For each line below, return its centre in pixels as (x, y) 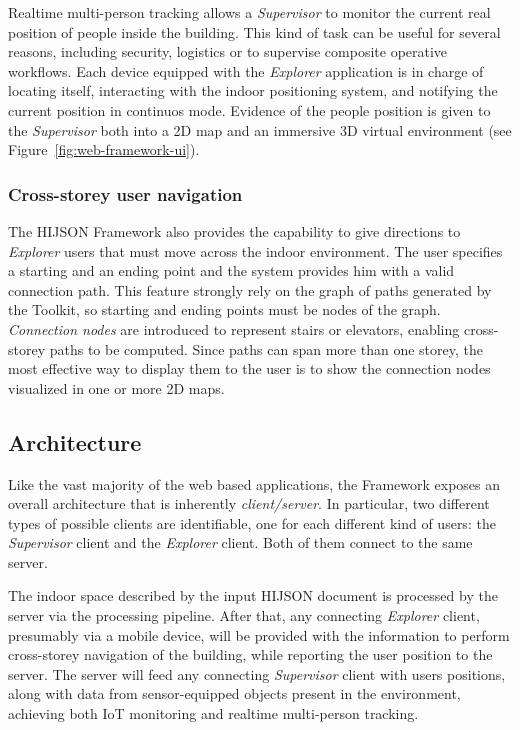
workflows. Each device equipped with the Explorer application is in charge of (246, 70)
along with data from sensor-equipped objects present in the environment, (234, 693)
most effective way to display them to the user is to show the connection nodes (249, 368)
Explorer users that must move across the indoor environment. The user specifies (255, 250)
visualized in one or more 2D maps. (116, 387)
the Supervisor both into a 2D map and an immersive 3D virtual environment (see (260, 129)
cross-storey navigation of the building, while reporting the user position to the (250, 654)
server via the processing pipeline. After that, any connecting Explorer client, (244, 615)
